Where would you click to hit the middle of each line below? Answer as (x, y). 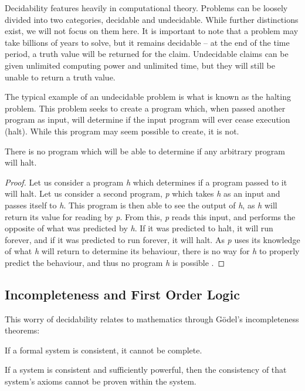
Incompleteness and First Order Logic (122, 294)
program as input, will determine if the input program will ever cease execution (148, 119)
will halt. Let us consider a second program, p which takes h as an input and (143, 193)
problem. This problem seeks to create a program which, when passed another (145, 108)
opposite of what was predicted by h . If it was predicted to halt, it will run (139, 228)
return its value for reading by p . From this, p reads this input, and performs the (150, 216)
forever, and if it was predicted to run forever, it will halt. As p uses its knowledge (152, 239)
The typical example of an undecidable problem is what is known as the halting (148, 97)
